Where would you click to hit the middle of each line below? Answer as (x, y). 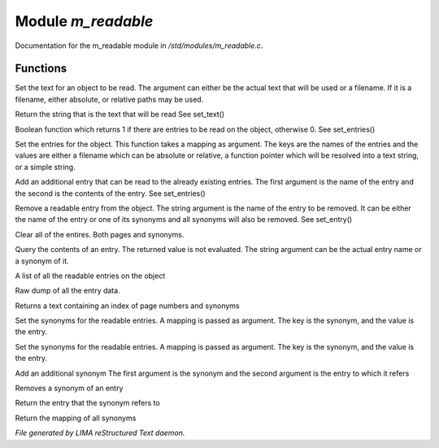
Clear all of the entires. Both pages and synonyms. (100, 234)
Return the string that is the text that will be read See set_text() (120, 115)
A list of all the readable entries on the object (90, 276)
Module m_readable (84, 21)
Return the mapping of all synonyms (76, 418)
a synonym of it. (42, 261)
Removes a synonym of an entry (69, 388)
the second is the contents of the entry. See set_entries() (111, 193)
